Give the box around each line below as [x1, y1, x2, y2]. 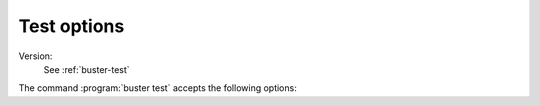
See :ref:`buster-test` [43, 63, 130, 75]
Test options [18, 15, 125, 37]
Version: [18, 50, 53, 62]
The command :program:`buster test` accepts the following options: [18, 82, 297, 94]
